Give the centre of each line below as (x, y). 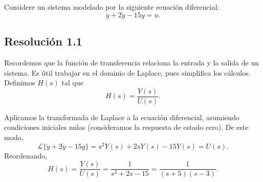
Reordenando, (26, 155)
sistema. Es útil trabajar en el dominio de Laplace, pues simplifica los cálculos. (127, 72)
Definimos (20, 83)
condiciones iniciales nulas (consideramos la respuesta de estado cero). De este (126, 127)
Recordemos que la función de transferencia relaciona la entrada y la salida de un (132, 63)
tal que (72, 83)
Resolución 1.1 (43, 41)
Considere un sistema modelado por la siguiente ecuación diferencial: (112, 7)
